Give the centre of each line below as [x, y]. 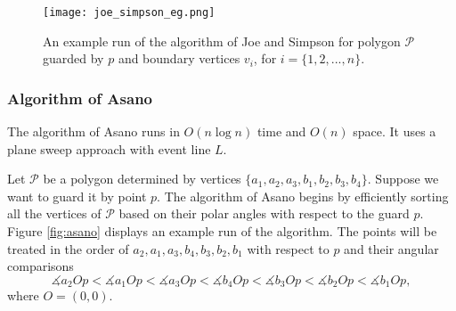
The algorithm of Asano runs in [94, 131]
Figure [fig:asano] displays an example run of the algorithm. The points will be [222, 231]
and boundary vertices [179, 58]
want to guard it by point [77, 196]
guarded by [73, 58]
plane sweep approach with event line [109, 148]
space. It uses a [395, 131]
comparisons [41, 266]
